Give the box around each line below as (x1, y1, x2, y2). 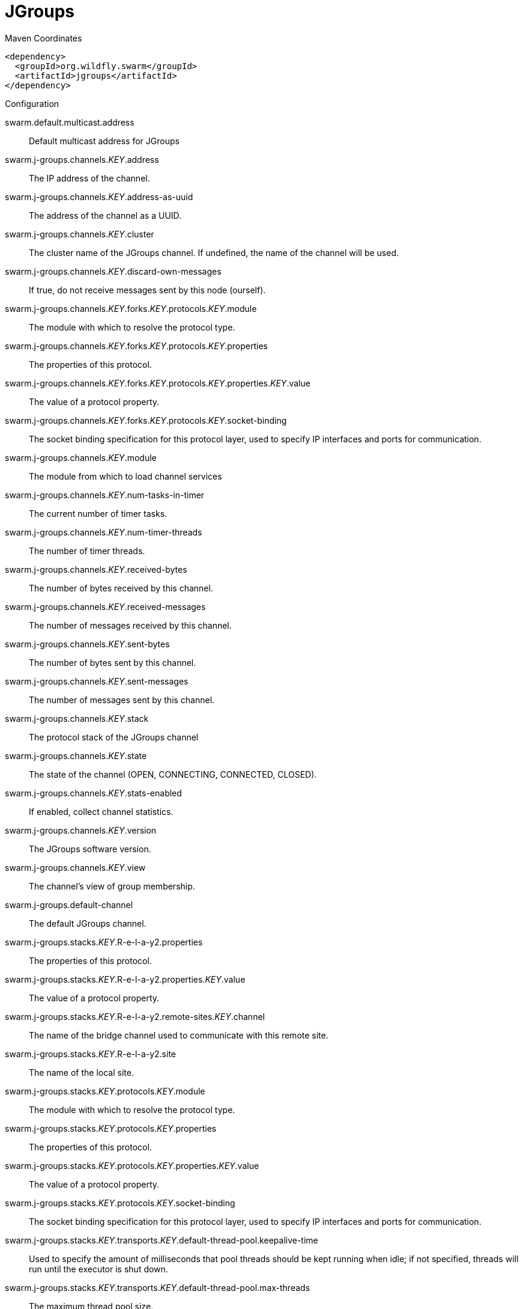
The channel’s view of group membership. (29, 880, 195, 891)
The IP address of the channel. (29, 172, 150, 183)
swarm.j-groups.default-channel (5, 899, 133, 910)
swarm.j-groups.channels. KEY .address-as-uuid (5, 191, 193, 202)
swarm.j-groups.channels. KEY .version (5, 825, 157, 835)
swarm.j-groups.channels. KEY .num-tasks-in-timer (5, 489, 205, 500)
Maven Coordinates (5, 32, 82, 43)
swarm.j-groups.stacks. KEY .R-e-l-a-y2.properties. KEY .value (5, 974, 246, 984)
